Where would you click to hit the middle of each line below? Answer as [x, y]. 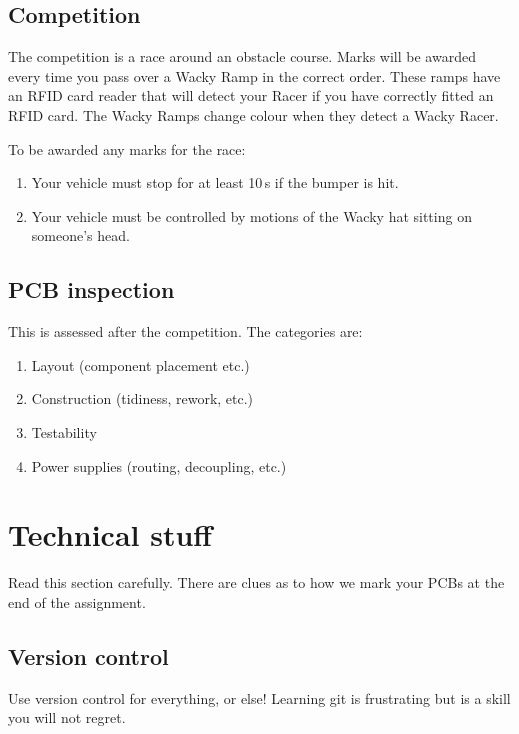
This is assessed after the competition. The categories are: [185, 331]
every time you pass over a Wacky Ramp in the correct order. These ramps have [254, 75]
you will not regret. [67, 717]
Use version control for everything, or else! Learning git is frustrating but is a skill [259, 697]
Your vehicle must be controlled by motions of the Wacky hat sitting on [251, 215]
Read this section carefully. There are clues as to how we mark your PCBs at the [256, 582]
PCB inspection [91, 289]
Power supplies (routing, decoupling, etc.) [159, 465]
